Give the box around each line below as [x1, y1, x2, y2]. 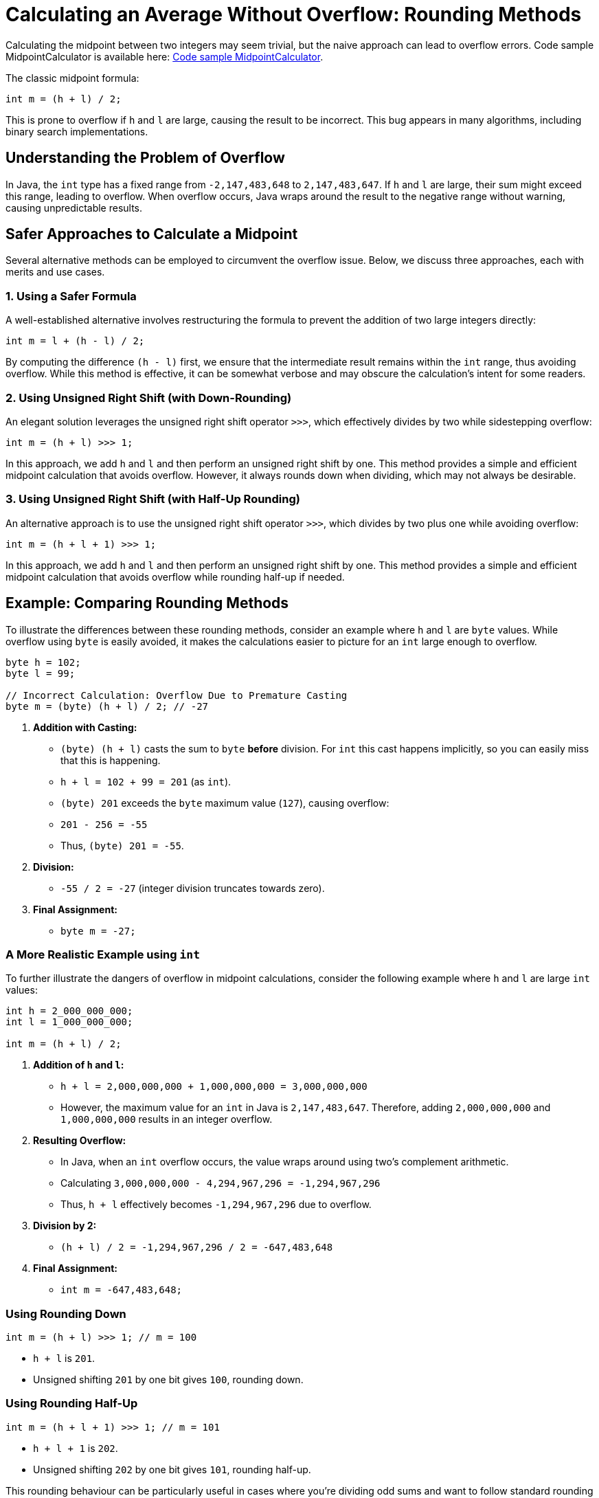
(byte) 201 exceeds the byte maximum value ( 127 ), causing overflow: [60, 796, 389, 809]
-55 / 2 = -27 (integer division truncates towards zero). [60, 882, 325, 894]
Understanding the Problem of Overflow [5, 149, 285, 167]
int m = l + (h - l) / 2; [5, 335, 145, 347]
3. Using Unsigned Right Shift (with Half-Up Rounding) [5, 492, 300, 506]
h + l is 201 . [33, 1352, 95, 1365]
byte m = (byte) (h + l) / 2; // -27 [5, 700, 209, 712]
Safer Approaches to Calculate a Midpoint [5, 225, 298, 243]
